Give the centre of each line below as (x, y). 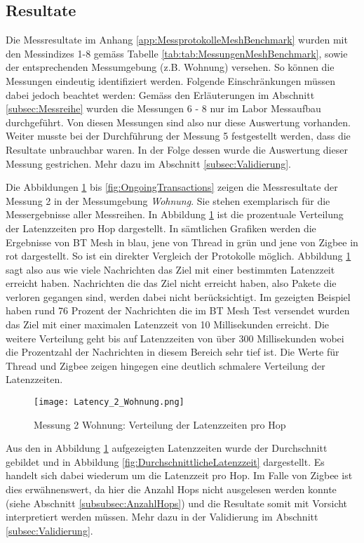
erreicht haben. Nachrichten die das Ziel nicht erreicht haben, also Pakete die (171, 283)
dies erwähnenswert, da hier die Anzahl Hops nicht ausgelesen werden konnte (171, 489)
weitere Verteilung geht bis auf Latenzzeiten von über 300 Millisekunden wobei (175, 338)
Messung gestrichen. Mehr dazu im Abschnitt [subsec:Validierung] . (149, 163)
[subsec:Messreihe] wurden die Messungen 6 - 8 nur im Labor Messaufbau (163, 108)
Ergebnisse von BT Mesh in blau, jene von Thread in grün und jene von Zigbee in (182, 242)
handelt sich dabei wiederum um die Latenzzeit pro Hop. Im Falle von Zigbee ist (179, 475)
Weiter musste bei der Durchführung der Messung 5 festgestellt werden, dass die (178, 136)
